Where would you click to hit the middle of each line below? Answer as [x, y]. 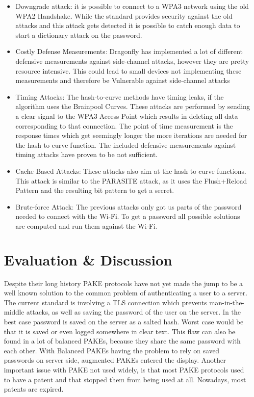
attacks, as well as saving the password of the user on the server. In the [133, 312]
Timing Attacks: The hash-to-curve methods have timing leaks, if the [119, 96]
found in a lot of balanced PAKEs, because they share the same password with [122, 341]
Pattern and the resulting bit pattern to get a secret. [95, 190]
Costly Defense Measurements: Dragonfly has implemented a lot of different [129, 51]
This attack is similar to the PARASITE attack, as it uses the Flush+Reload [131, 180]
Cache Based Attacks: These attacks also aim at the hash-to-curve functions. [131, 171]
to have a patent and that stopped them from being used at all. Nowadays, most [125, 379]
